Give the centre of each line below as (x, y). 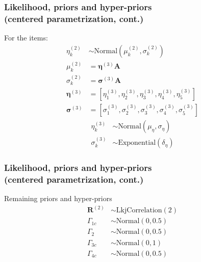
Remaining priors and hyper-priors (58, 198)
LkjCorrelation (139, 211)
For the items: (26, 38)
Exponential (137, 143)
